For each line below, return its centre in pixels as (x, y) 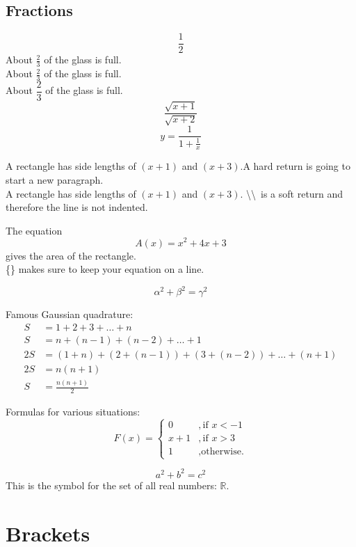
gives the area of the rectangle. (71, 255)
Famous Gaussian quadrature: (70, 314)
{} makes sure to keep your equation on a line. (105, 269)
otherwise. (222, 452)
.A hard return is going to (295, 166)
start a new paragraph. (55, 180)
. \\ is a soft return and (292, 193)
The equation (34, 230)
